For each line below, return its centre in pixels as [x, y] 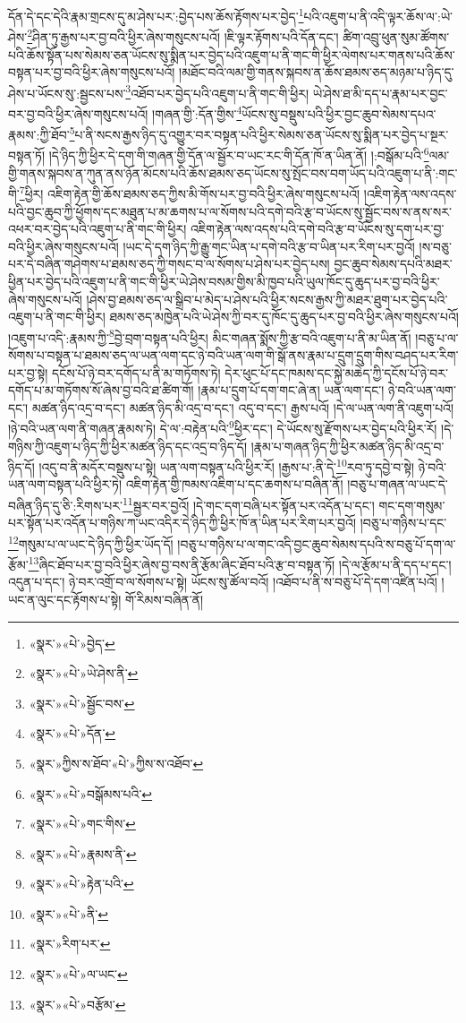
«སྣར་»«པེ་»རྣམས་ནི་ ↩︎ [83, 853]
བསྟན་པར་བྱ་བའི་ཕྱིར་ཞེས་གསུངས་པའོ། [92, 72]
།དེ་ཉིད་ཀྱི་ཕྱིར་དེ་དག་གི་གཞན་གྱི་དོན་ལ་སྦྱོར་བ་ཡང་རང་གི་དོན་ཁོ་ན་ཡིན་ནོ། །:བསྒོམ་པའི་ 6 [239, 154]
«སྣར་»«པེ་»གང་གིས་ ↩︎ [82, 824]
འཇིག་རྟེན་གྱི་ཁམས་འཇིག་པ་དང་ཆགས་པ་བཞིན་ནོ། [234, 484]
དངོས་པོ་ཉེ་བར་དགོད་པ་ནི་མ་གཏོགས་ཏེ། [136, 372]
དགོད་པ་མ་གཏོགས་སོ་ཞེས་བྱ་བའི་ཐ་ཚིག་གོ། [101, 390]
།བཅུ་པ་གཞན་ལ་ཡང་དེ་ [398, 484]
